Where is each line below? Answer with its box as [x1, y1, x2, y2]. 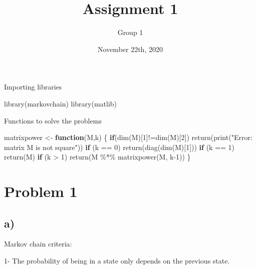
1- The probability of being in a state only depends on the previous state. [4, 255, 230, 266]
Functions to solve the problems [4, 115, 102, 125]
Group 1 [117, 27, 143, 37]
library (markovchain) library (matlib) [4, 98, 117, 108]
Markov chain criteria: [4, 238, 72, 249]
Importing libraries [4, 81, 62, 92]
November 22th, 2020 [98, 43, 163, 54]
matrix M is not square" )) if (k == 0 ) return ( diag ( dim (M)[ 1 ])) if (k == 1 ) [4, 141, 235, 152]
